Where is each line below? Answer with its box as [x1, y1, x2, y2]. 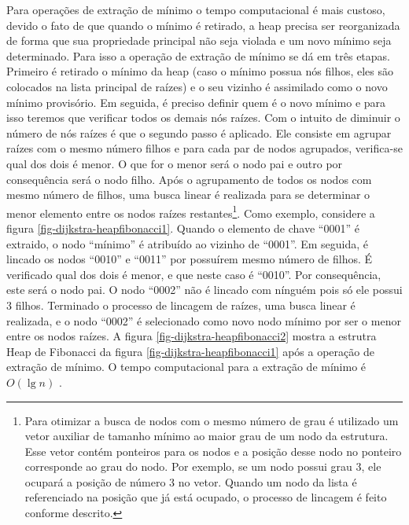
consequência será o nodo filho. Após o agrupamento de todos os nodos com [6, 171, 372, 187]
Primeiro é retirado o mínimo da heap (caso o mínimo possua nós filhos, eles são [6, 63, 394, 79]
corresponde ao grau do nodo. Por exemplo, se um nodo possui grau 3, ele [24, 458, 381, 475]
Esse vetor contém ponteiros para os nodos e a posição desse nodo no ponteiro [24, 442, 402, 459]
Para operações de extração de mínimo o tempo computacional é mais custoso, [6, 2, 385, 17]
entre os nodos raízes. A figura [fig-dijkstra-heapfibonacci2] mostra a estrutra [6, 328, 377, 344]
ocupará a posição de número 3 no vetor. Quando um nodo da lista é [24, 473, 357, 490]
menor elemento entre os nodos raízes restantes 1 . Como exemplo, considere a [6, 202, 375, 221]
